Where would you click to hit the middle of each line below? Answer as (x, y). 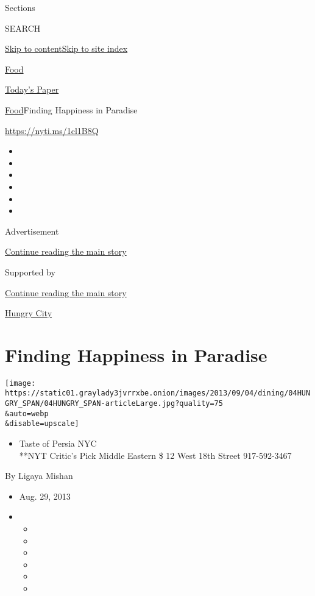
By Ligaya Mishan (39, 476)
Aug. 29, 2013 (45, 496)
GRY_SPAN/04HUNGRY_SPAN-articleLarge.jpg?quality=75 (114, 404)
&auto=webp (27, 413)
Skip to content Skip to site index (66, 48)
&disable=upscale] (42, 424)
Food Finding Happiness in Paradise (71, 109)
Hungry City (29, 313)
